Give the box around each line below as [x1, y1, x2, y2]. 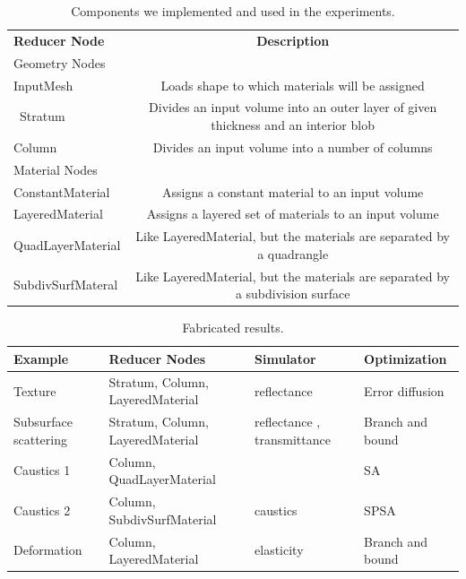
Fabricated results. [182, 318, 284, 337]
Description [256, 30, 330, 49]
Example [13, 349, 69, 367]
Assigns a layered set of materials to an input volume [146, 204, 439, 223]
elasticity [255, 540, 304, 559]
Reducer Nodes [108, 349, 206, 367]
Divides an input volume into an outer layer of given [149, 98, 437, 117]
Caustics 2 [13, 500, 71, 519]
